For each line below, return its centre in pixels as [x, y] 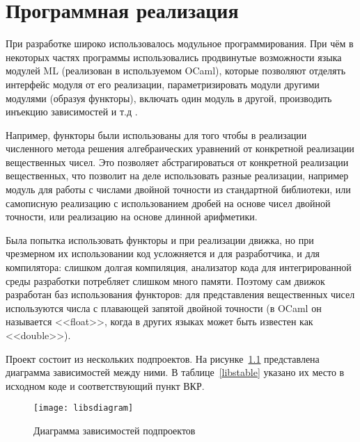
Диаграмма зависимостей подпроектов [115, 431]
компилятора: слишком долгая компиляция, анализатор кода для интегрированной [179, 267]
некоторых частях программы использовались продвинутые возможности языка [174, 57]
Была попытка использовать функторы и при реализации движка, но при [160, 239]
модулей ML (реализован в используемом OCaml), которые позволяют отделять [176, 71]
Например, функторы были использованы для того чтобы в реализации [156, 134]
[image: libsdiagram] [84, 408]
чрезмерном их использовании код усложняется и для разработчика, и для [163, 253]
